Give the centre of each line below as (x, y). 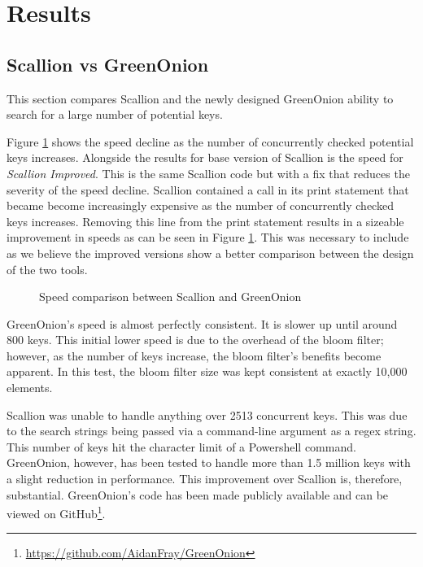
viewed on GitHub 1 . (56, 512)
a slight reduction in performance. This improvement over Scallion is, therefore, (205, 479)
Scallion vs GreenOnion (108, 64)
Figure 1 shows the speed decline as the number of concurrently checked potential (210, 141)
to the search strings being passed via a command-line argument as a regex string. (211, 431)
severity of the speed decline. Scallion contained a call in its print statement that (208, 189)
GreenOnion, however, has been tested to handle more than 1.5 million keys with (209, 462)
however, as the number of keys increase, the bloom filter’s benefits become (194, 355)
